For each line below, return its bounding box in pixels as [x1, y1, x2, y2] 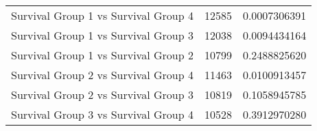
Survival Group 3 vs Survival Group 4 [11, 106, 193, 122]
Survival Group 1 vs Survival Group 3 [11, 27, 193, 43]
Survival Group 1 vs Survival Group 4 [11, 8, 193, 23]
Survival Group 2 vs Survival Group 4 [11, 67, 193, 83]
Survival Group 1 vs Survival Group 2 [11, 47, 193, 63]
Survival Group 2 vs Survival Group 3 [11, 87, 193, 102]
